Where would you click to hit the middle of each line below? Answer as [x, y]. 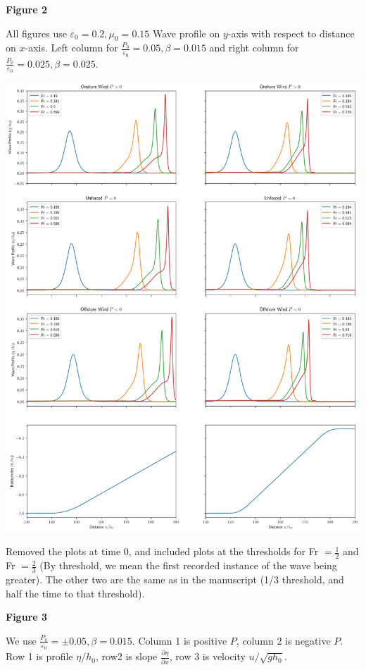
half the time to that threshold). [75, 593]
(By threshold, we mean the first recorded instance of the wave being [188, 565]
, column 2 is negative [283, 640]
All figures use [36, 33]
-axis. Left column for [71, 48]
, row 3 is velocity [207, 656]
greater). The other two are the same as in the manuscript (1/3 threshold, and [175, 579]
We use [21, 640]
